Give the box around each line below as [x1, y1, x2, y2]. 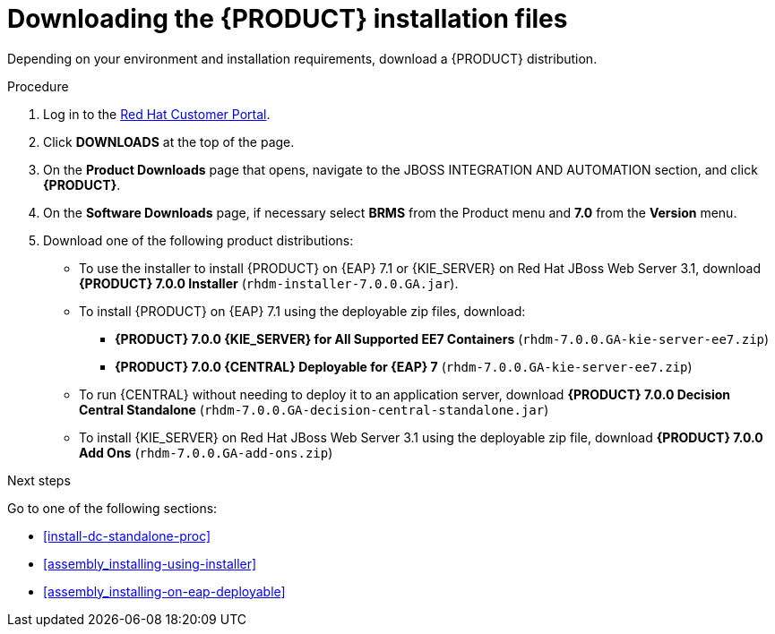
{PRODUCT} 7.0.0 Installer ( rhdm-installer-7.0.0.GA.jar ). [79, 275, 459, 291]
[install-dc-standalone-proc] [43, 527, 211, 544]
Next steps [7, 472, 71, 488]
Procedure [7, 78, 69, 94]
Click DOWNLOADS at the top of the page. [43, 133, 295, 150]
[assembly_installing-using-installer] [43, 555, 257, 571]
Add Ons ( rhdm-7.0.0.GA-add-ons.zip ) [79, 444, 333, 460]
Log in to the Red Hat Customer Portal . [43, 106, 271, 122]
